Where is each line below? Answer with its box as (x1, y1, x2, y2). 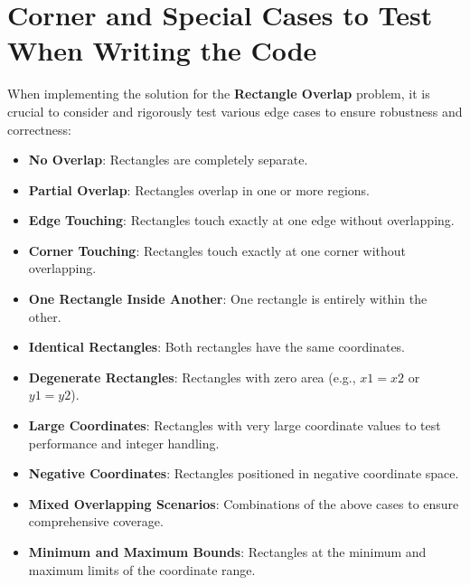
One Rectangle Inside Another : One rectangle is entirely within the (28, 289, 428, 308)
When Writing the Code (7, 32, 317, 69)
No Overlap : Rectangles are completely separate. (28, 150, 308, 169)
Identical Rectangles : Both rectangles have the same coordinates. (28, 337, 406, 356)
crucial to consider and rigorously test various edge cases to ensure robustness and (7, 101, 463, 120)
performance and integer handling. (28, 433, 220, 452)
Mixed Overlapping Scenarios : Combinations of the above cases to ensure (28, 494, 459, 513)
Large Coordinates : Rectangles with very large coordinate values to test (28, 416, 441, 435)
